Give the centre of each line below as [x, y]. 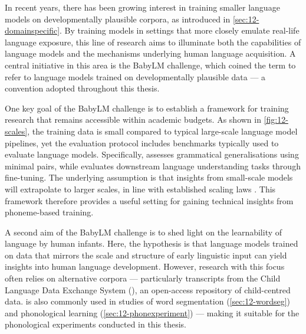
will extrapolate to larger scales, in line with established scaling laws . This [140, 189]
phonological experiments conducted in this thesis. [96, 324]
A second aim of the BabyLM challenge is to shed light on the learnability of [144, 232]
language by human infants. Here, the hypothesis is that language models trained [152, 243]
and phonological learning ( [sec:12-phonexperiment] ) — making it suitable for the [152, 312]
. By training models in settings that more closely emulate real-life [180, 30]
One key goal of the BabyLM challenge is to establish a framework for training [147, 108]
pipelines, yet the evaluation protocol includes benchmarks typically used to [142, 143]
